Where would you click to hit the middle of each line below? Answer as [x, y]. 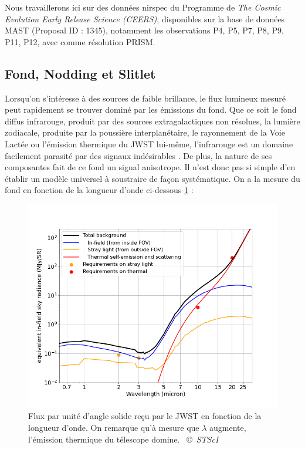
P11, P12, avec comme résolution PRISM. [80, 41]
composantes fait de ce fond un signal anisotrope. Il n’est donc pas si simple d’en [150, 167]
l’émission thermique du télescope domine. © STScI [123, 439]
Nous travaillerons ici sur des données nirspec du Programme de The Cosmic [143, 7]
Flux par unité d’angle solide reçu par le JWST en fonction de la [145, 416]
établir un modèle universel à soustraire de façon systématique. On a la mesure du [152, 178]
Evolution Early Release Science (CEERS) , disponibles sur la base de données [145, 18]
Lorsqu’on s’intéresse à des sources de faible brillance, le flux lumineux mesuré [145, 98]
